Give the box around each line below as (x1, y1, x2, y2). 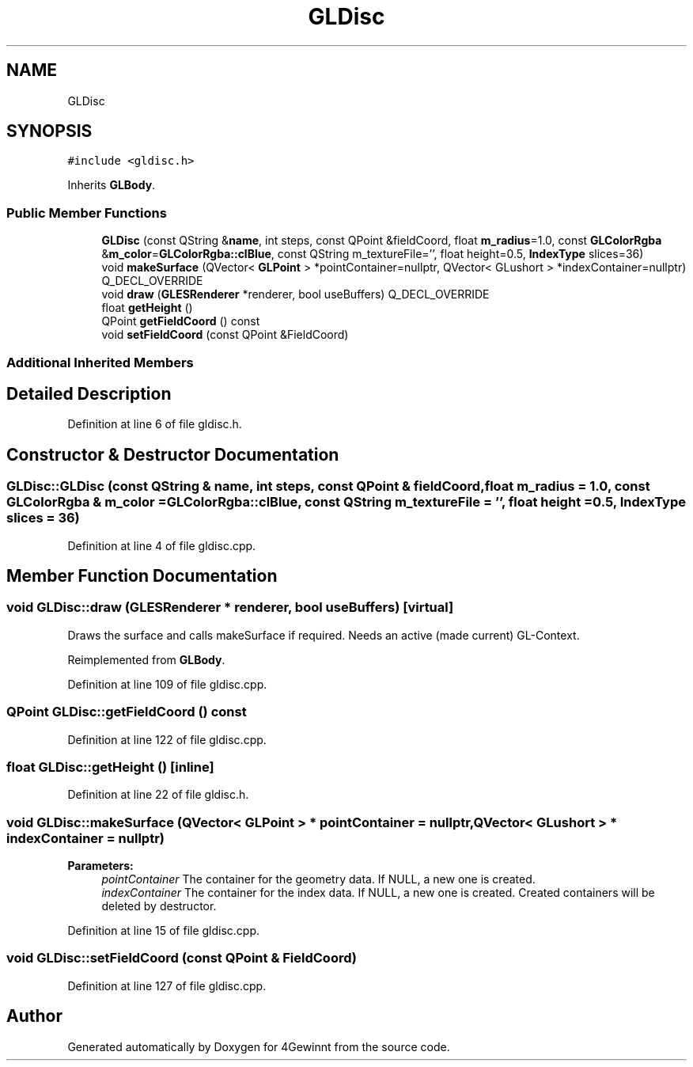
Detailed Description (6, 383, 172, 404)
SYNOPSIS (6, 121, 93, 142)
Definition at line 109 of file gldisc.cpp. (67, 677, 267, 691)
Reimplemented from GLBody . (67, 652, 225, 666)
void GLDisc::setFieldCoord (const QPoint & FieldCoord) (6, 950, 357, 966)
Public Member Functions (6, 204, 167, 221)
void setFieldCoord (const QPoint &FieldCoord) (101, 328, 349, 342)
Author (6, 1006, 62, 1027)
